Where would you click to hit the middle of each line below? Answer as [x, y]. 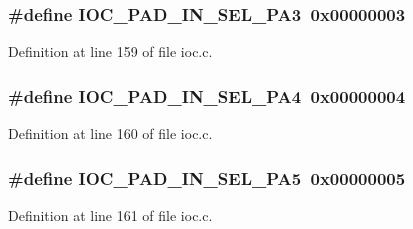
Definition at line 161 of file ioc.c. [110, 214]
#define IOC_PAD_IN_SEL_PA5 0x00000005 [207, 177]
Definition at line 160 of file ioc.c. [110, 133]
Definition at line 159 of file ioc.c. [110, 51]
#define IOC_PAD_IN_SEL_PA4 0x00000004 [207, 95]
